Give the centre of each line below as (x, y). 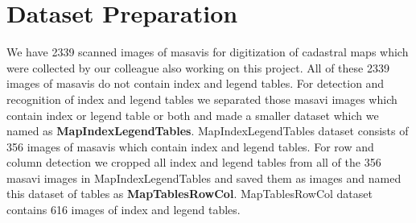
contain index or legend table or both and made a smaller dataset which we (193, 115)
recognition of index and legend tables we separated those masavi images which (202, 99)
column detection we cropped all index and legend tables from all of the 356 (194, 162)
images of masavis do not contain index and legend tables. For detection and (196, 83)
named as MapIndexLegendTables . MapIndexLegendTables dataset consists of (208, 131)
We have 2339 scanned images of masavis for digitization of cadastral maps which (208, 52)
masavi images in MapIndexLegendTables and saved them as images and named (204, 178)
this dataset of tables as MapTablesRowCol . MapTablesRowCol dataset (189, 194)
